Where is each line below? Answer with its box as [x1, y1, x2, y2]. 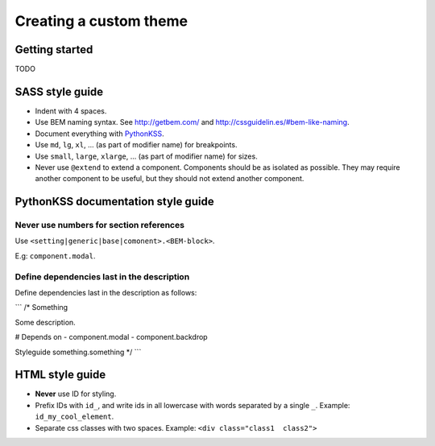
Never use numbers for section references [14, 220, 185, 231]
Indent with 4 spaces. [35, 105, 107, 116]
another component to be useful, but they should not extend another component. [35, 174, 304, 184]
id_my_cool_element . [35, 411, 114, 422]
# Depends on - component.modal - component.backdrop [14, 332, 209, 342]
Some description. [14, 317, 76, 327]
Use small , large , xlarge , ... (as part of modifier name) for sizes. [35, 151, 258, 161]
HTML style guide [14, 368, 106, 382]
